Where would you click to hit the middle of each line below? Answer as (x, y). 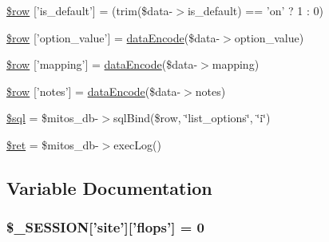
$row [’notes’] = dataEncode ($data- (94, 91)
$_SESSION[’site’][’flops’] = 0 (105, 227)
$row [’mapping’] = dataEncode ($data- (102, 64)
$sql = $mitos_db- (53, 118)
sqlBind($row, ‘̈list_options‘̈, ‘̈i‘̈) (192, 118)
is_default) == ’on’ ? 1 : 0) (255, 10)
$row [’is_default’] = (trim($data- (90, 10)
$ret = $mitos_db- (53, 144)
